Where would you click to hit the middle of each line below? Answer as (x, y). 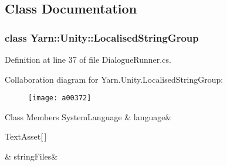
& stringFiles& (31, 156)
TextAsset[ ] (26, 136)
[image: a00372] (60, 98)
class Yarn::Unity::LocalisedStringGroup (102, 37)
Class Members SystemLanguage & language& (88, 116)
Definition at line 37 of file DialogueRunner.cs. (88, 59)
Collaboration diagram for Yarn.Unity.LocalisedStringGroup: (114, 79)
